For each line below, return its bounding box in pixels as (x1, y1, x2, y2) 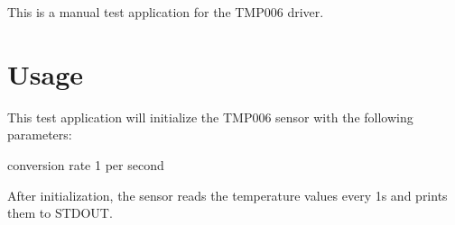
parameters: (7, 125, 72, 144)
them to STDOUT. (7, 203, 113, 222)
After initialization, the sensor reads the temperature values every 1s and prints (7, 185, 448, 204)
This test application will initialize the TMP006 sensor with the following (7, 107, 413, 126)
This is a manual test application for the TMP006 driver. (7, 3, 324, 21)
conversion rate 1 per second (7, 155, 164, 174)
